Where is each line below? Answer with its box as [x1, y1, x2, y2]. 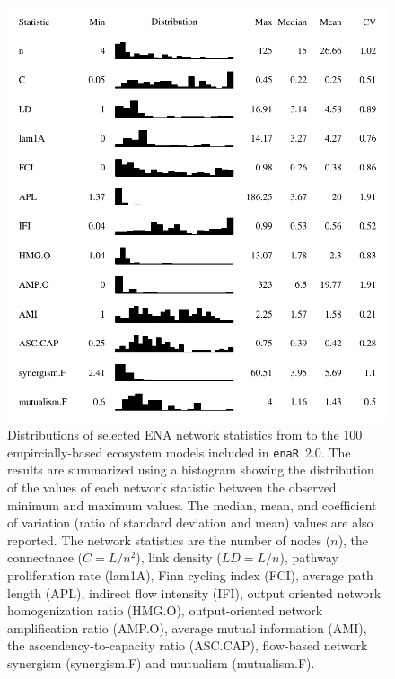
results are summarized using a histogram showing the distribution [7, 460, 374, 479]
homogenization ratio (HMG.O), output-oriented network [7, 601, 323, 620]
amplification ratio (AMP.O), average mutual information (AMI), [7, 618, 367, 637]
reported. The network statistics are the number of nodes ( [7, 530, 331, 549]
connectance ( [7, 548, 83, 567]
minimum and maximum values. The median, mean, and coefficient [7, 495, 377, 514]
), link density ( [136, 548, 222, 567]
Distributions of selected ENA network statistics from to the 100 [7, 425, 363, 444]
